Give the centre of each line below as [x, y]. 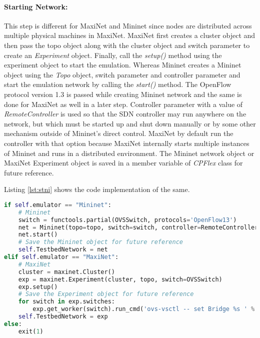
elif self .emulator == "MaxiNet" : [61, 257]
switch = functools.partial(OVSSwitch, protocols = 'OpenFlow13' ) [127, 220]
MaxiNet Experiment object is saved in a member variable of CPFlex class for [123, 163]
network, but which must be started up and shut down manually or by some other [130, 123]
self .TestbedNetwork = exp [63, 317]
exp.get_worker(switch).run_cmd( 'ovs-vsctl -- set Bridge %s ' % [144, 309]
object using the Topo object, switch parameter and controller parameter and [122, 74]
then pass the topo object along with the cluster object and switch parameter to [127, 45]
